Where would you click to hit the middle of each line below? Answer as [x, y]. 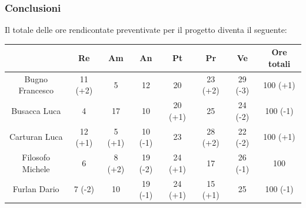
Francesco [36, 90]
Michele [36, 168]
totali [279, 63]
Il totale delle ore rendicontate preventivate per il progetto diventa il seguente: [146, 30]
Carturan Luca [36, 137]
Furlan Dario [36, 189]
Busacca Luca [36, 110]
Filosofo [36, 157]
